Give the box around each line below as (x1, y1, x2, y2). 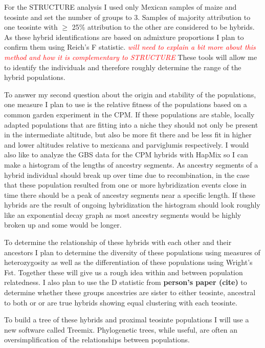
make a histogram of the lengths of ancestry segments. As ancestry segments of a (4, 159, 258, 170)
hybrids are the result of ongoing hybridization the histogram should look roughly (4, 199, 260, 210)
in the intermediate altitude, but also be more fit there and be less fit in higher (4, 129, 252, 140)
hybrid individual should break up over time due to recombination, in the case (4, 169, 250, 180)
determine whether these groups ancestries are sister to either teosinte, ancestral (4, 287, 256, 298)
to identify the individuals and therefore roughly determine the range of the (4, 62, 241, 72)
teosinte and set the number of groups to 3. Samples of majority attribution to (4, 11, 251, 22)
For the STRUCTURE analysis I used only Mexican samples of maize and (4, 2, 237, 12)
